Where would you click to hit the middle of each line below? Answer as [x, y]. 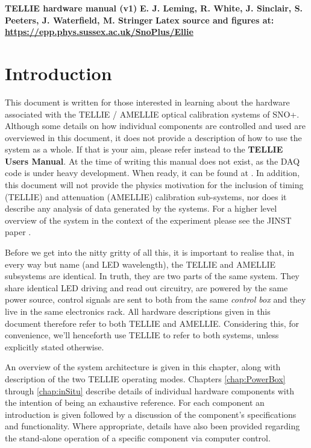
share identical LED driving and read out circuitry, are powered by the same [146, 287]
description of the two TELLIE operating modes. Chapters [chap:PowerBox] [145, 378]
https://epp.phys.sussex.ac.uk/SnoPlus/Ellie [99, 32]
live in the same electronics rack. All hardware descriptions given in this [138, 311]
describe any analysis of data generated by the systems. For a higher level [141, 208]
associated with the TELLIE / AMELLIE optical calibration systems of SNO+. [152, 114]
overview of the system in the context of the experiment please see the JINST [148, 220]
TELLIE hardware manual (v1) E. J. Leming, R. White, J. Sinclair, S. [154, 8]
